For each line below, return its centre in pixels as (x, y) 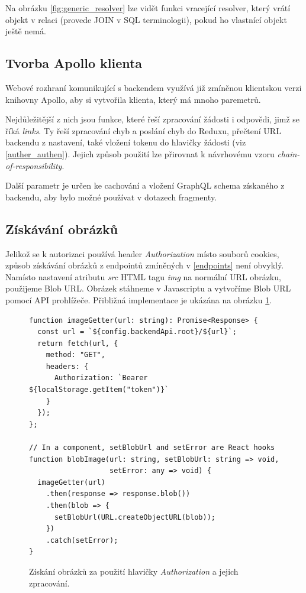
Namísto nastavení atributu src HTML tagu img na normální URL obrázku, (143, 276)
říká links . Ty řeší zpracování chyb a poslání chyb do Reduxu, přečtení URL (143, 130)
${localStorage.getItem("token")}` (99, 390)
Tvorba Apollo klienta (74, 63)
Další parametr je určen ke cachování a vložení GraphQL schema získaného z (145, 185)
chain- (289, 153)
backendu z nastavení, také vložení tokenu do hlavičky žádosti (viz (126, 142)
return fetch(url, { (78, 343)
